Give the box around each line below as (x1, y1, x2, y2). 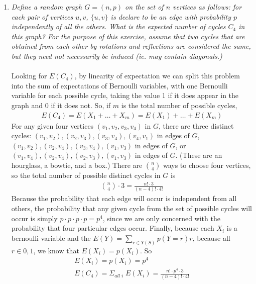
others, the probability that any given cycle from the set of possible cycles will (11, 203, 252, 213)
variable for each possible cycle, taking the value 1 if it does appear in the (11, 90, 239, 101)
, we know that (33, 245, 79, 255)
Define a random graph (11, 2, 82, 12)
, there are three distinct (158, 120, 234, 131)
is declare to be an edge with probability (110, 11, 231, 22)
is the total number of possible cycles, (121, 100, 237, 110)
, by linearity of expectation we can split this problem (74, 70, 240, 81)
